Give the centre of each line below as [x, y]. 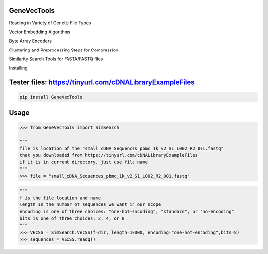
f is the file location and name [60, 198]
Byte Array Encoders [31, 41]
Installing [18, 68]
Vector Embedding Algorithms [40, 32]
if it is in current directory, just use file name [84, 162]
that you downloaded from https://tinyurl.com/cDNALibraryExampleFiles [109, 155]
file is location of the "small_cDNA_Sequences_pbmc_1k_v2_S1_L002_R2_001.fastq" [122, 148]
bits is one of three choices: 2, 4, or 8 [72, 218]
